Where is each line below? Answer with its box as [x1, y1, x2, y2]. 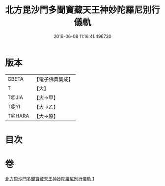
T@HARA [7, 112, 29, 119]
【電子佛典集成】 [34, 76, 74, 83]
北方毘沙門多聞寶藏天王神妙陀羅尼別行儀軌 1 [5, 176, 94, 182]
